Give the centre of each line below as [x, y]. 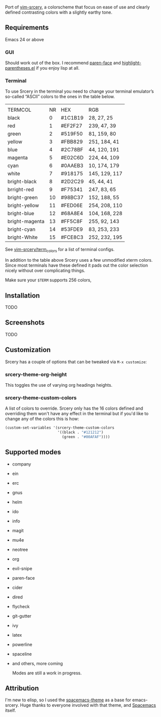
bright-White [23, 237]
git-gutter [22, 616]
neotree [20, 549]
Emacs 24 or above [25, 39]
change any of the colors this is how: [42, 419]
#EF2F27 [71, 126]
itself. [10, 711]
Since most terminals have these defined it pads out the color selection [76, 265]
